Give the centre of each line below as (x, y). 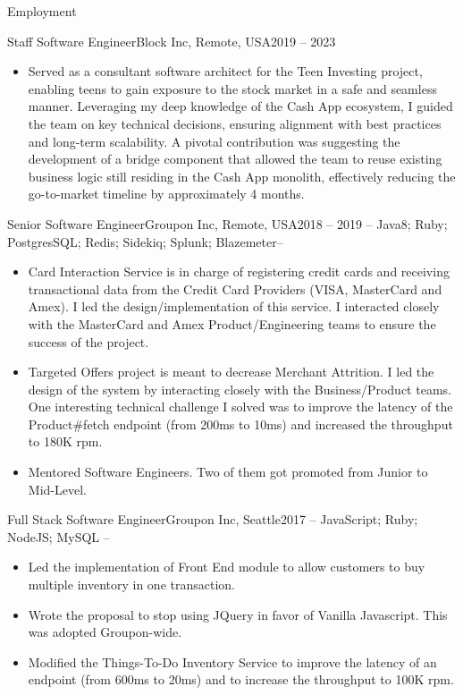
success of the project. (88, 341)
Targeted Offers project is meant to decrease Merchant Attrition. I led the (231, 372)
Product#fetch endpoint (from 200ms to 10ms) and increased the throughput (240, 424)
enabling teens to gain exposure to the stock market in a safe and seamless (232, 88)
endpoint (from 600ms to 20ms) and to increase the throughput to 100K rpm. (241, 679)
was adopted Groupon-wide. (105, 632)
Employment (42, 11)
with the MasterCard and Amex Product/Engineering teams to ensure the (232, 323)
